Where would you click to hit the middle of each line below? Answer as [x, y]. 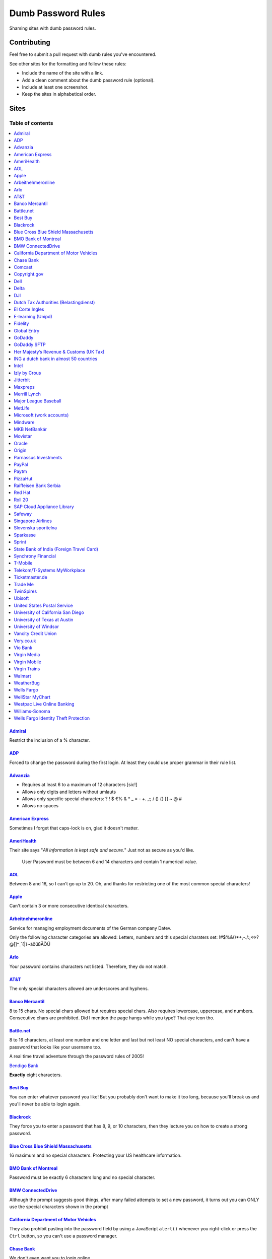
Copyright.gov [29, 274]
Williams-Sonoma [32, 711]
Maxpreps [24, 387]
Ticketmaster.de [30, 577]
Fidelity [21, 324]
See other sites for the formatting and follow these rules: [68, 63]
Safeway [23, 514]
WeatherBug [27, 683]
